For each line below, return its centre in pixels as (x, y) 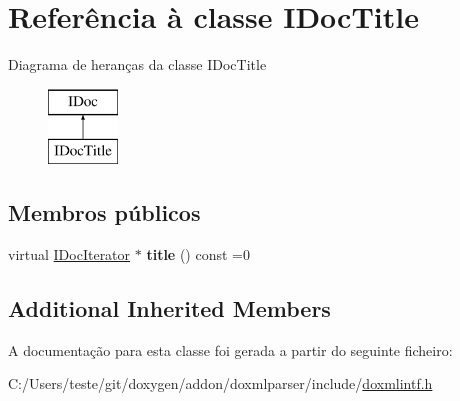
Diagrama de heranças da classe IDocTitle (137, 64)
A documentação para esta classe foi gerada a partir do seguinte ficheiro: (230, 349)
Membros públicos (104, 212)
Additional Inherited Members (169, 308)
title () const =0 (198, 254)
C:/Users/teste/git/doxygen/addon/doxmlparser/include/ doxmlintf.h (220, 383)
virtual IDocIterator (69, 254)
